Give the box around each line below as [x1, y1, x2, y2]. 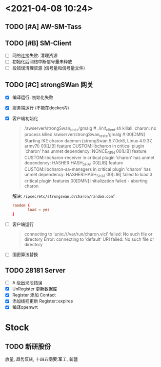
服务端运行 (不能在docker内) [12, 105, 69, 111]
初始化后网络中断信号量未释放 [12, 59, 72, 65]
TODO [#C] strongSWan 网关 [5, 80, 94, 89]
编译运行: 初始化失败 [12, 94, 54, 100]
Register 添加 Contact [12, 292, 56, 298]
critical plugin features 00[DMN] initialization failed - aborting [24, 178, 148, 183]
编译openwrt [12, 304, 38, 310]
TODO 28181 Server [5, 266, 66, 275]
